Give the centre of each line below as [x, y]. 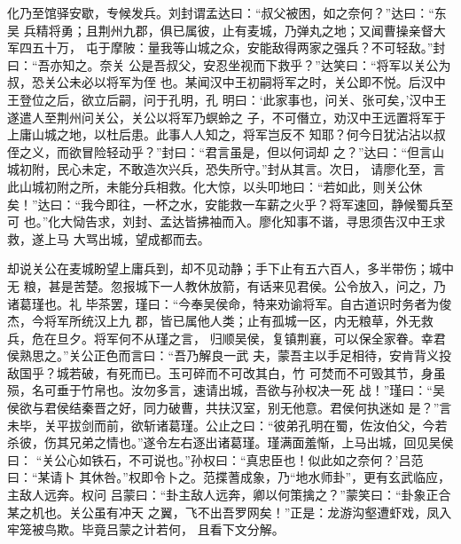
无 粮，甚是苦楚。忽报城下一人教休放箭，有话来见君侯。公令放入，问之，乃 [227, 285]
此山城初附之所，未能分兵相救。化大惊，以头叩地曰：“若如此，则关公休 [215, 186]
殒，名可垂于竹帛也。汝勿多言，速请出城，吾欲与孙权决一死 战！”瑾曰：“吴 [226, 390]
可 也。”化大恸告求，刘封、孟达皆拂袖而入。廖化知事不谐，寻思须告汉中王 [220, 221]
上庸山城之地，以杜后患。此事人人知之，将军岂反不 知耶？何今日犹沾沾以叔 [227, 134]
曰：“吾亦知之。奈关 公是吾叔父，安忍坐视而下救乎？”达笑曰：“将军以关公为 [229, 64]
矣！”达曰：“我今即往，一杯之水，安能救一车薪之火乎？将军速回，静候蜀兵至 [230, 204]
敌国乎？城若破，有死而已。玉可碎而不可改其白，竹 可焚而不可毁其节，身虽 [227, 372]
